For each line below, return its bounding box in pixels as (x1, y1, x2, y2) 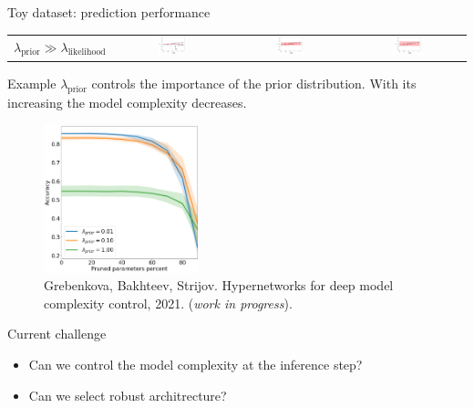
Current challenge (7, 324, 107, 343)
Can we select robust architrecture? (28, 385, 227, 404)
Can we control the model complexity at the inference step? (28, 354, 363, 373)
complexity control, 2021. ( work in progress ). (44, 293, 293, 312)
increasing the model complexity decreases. (7, 92, 247, 111)
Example (7, 74, 57, 93)
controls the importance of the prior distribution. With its (91, 74, 417, 93)
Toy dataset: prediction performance (7, 3, 211, 21)
